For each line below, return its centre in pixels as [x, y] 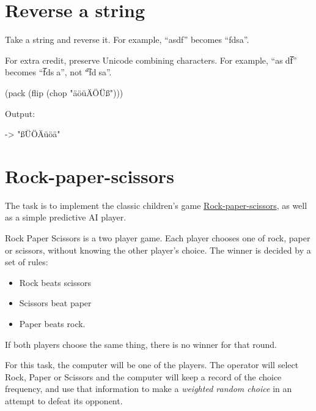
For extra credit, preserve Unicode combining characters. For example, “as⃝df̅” [151, 60]
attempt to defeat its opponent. [64, 400]
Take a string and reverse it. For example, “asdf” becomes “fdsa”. [127, 40]
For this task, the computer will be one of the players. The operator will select [152, 365]
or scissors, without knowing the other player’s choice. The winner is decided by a [158, 250]
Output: [20, 113]
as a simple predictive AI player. [66, 217]
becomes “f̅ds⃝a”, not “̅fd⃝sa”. [58, 72]
